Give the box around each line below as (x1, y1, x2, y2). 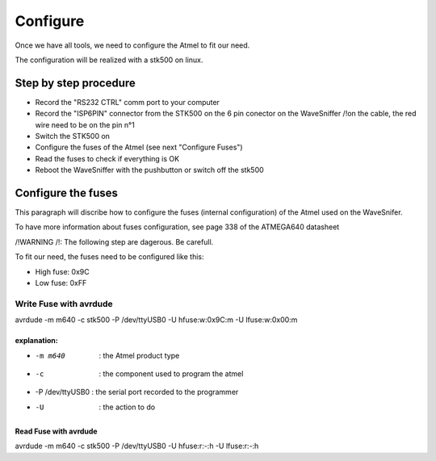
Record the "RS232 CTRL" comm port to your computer (35, 97, 220, 107)
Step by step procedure (15, 76, 136, 90)
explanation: (15, 336, 58, 346)
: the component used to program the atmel (99, 368, 244, 379)
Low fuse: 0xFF (35, 279, 87, 288)
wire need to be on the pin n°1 (35, 119, 135, 129)
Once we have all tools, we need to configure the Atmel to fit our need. (15, 40, 250, 50)
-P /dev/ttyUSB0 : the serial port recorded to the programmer (35, 388, 239, 397)
